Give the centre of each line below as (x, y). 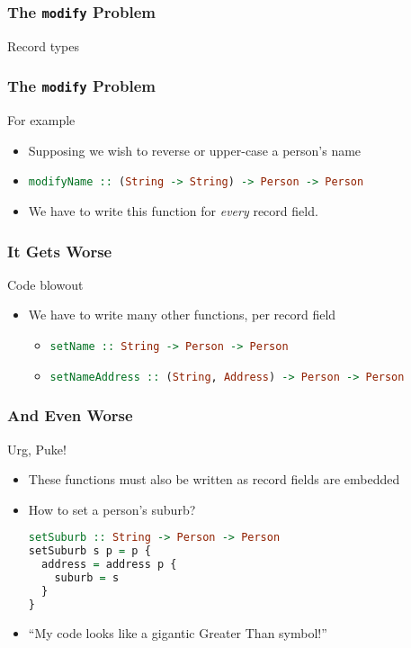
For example (41, 120)
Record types (44, 45)
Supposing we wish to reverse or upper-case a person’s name (195, 150)
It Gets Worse (60, 251)
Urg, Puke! (37, 449)
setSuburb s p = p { (89, 551)
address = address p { (109, 565)
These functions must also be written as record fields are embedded (214, 479)
